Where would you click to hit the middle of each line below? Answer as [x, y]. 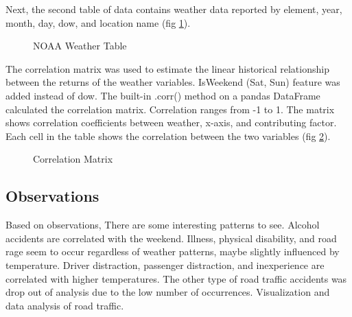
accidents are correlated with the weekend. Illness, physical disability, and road [171, 238]
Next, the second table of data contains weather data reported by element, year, [174, 9]
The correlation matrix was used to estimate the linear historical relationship [167, 68]
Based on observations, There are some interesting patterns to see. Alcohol [163, 225]
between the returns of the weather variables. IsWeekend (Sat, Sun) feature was [173, 82]
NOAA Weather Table [80, 46]
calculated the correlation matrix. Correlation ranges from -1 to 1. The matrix [170, 109]
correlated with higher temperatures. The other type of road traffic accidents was [176, 278]
